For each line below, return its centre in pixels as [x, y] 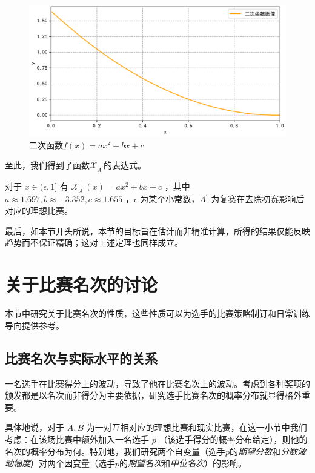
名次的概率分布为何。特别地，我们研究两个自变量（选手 [115, 451]
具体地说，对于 [35, 427]
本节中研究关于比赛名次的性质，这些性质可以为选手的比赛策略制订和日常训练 [157, 313]
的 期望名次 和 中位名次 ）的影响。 [183, 463]
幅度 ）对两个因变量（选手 [64, 463]
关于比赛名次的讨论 [81, 284]
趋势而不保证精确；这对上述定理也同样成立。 [94, 243]
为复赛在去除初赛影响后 [258, 198]
